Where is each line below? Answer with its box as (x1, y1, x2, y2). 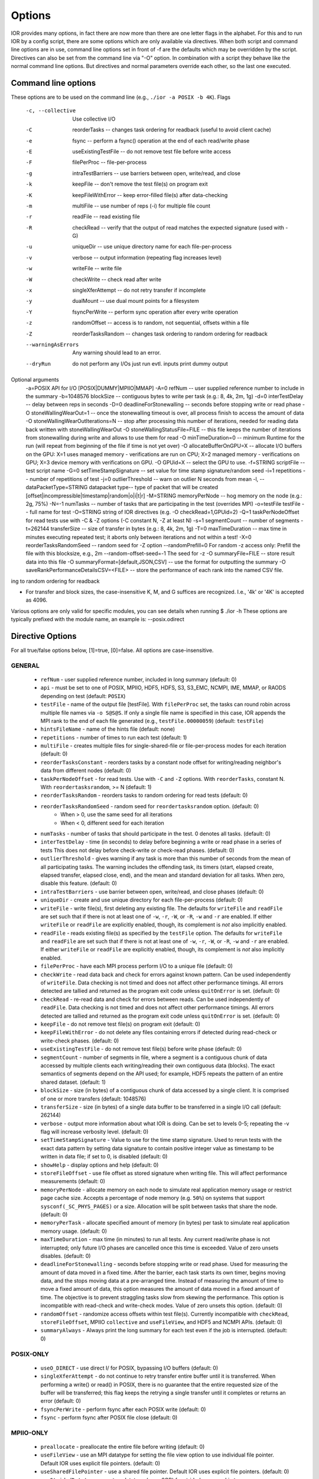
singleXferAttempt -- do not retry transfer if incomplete (72, 287, 206, 294)
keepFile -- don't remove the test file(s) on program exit (72, 180, 208, 188)
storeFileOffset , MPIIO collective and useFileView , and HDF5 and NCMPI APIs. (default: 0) (40, 1319, 283, 1326)
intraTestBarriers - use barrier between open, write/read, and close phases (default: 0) (40, 888, 264, 895)
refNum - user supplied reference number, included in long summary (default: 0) (40, 676, 237, 683)
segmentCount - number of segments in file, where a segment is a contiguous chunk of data (40, 1054, 268, 1061)
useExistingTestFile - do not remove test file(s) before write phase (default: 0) (40, 1045, 242, 1052)
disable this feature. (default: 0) (40, 880, 118, 887)
